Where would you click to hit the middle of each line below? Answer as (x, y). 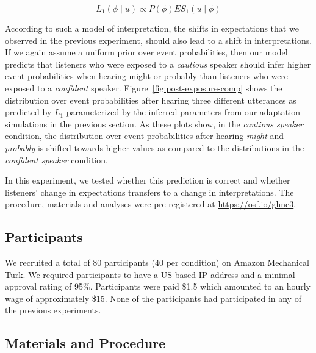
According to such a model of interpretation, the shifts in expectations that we (152, 28)
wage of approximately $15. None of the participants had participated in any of (153, 298)
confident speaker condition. (56, 159)
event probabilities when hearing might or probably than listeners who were (147, 76)
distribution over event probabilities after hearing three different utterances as (151, 100)
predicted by (28, 112)
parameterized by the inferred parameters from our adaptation (183, 112)
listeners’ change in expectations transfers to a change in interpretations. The (149, 192)
